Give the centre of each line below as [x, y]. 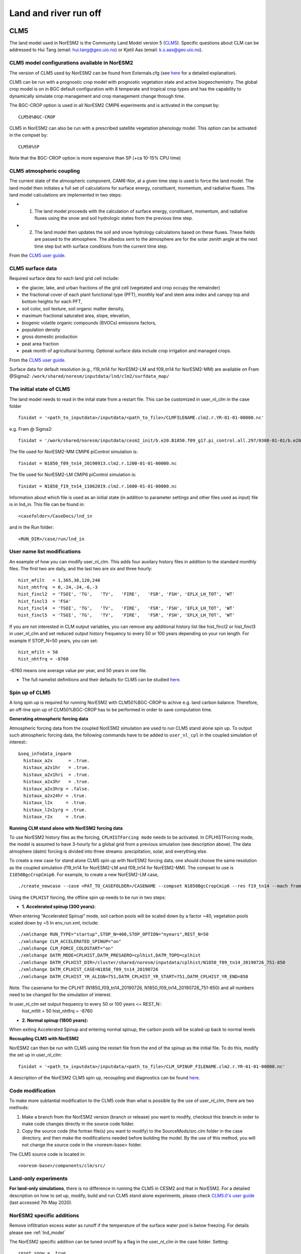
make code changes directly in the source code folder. [78, 1124]
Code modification [32, 1090]
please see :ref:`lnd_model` [37, 1232]
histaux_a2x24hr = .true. [55, 796]
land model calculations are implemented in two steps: [66, 195]
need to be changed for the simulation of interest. [60, 995]
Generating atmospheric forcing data [49, 719]
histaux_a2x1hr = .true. [56, 768]
